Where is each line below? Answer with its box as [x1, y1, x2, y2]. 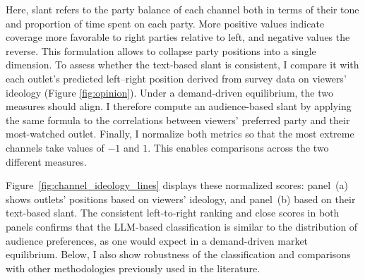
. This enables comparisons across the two [148, 140, 329, 154]
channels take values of [6, 140, 104, 154]
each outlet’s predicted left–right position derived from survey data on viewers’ [6, 71, 347, 85]
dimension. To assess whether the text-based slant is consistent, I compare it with [6, 57, 359, 72]
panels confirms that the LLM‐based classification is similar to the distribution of [6, 219, 358, 233]
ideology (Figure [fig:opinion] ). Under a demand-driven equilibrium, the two [6, 85, 334, 99]
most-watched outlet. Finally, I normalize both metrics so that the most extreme [6, 126, 354, 141]
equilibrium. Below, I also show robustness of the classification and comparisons [6, 247, 351, 262]
